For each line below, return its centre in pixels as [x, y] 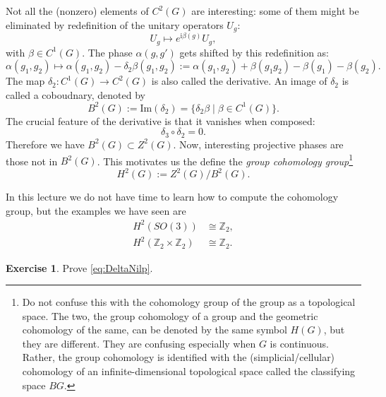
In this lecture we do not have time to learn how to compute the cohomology [172, 197]
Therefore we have [45, 144]
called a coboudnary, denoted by [76, 94]
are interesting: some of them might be [275, 11]
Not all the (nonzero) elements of [77, 11]
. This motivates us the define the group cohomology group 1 [225, 160]
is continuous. [299, 343]
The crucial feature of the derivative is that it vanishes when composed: [161, 120]
